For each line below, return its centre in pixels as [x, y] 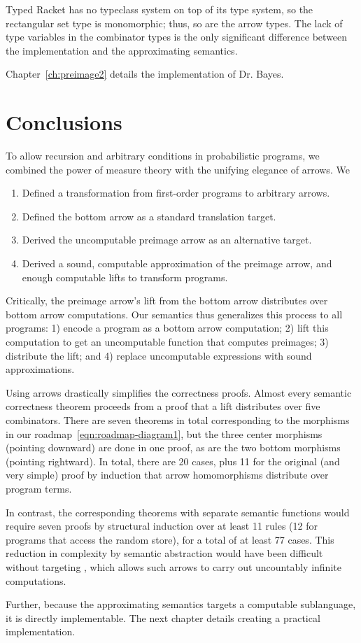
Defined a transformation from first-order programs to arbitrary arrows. [176, 193]
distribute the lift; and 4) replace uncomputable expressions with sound [159, 355]
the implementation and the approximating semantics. [122, 50]
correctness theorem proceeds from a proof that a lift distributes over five [163, 406]
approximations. [40, 369]
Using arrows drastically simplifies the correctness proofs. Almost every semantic [179, 392]
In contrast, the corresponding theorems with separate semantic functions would [178, 512]
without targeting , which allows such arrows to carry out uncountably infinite [174, 566]
